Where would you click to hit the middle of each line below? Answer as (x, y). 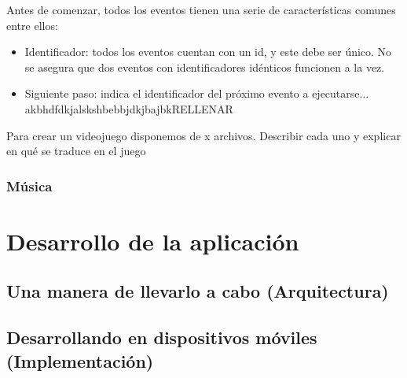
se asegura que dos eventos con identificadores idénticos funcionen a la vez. (205, 67)
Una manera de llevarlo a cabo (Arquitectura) (198, 291)
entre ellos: (32, 25)
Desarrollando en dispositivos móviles (162, 337)
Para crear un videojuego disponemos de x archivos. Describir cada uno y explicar (203, 135)
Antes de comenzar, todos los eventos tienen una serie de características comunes (201, 9)
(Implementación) (80, 360)
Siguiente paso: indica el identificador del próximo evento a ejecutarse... (197, 93)
